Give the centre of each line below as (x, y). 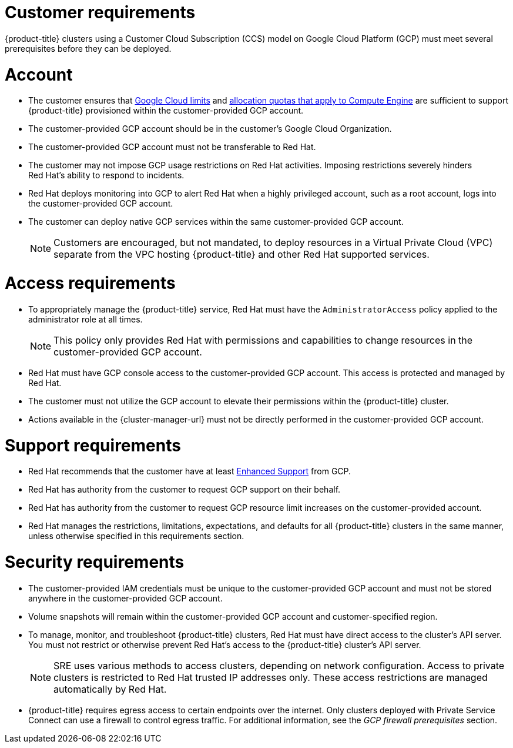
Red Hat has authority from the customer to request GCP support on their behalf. (185, 490)
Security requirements (95, 562)
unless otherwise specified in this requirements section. (136, 536)
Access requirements (90, 283)
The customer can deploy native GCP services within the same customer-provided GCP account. (216, 222)
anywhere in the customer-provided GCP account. (125, 598)
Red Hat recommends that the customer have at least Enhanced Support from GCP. (190, 471)
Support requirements (93, 445)
